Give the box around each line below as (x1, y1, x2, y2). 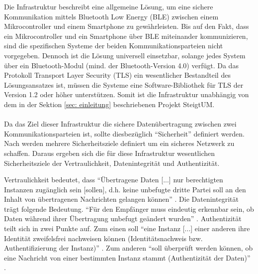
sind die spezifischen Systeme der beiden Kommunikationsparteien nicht (4, 40, 223, 51)
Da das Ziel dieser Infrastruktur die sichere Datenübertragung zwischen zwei (4, 119, 237, 129)
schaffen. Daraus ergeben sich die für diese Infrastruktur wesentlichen (4, 147, 215, 158)
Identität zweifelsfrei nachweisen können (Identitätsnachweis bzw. (4, 233, 203, 243)
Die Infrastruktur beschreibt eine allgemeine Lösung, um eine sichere (4, 1, 213, 11)
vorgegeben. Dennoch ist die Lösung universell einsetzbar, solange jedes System (4, 50, 246, 60)
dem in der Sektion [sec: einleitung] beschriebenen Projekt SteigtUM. (4, 99, 215, 109)
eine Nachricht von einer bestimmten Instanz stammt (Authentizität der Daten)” (4, 252, 251, 263)
